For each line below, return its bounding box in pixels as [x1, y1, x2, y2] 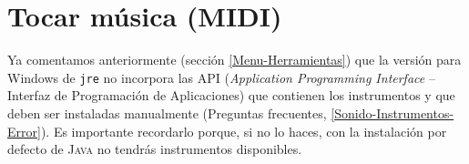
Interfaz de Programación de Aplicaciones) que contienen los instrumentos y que [7, 86, 455, 105]
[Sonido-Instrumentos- [331, 103, 454, 122]
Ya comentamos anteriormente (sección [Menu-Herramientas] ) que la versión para [7, 50, 462, 69]
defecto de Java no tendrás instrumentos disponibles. [7, 139, 302, 159]
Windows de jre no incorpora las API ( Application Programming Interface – [7, 67, 435, 87]
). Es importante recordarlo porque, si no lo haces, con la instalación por [40, 121, 447, 140]
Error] [7, 121, 41, 140]
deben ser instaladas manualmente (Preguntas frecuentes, [7, 103, 327, 122]
